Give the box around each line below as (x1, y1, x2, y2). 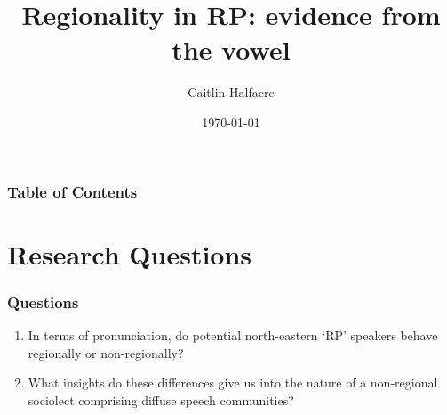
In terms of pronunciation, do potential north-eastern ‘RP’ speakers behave (28, 326, 438, 345)
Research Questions (7, 235, 252, 272)
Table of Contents (7, 180, 138, 202)
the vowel (172, 31, 291, 68)
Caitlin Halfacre (188, 83, 275, 102)
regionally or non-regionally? (28, 343, 184, 362)
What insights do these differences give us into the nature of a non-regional (28, 373, 438, 392)
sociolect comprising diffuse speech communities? (28, 390, 294, 409)
